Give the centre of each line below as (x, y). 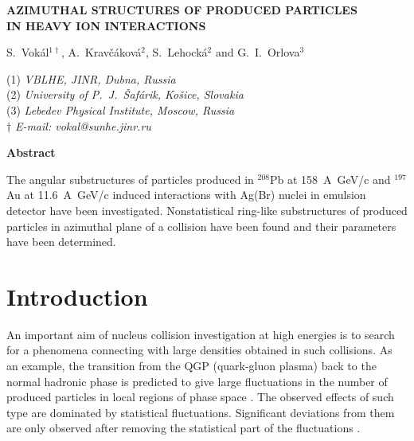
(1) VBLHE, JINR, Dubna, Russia (91, 78)
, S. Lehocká (176, 52)
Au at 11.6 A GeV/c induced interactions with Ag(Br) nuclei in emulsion (186, 195)
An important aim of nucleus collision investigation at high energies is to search (201, 334)
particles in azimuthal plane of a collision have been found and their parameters (201, 226)
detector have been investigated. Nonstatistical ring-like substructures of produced (207, 210)
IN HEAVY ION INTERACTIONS (106, 25)
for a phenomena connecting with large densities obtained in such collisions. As (199, 350)
